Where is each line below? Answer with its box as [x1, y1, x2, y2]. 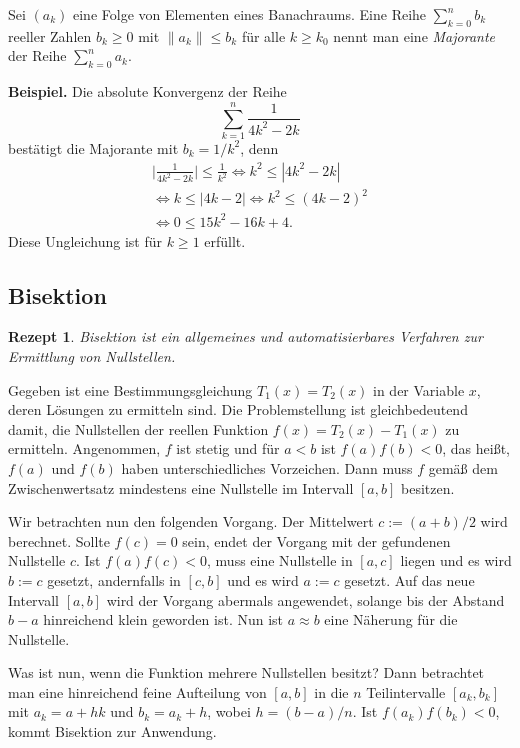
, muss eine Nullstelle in [207, 550, 353, 571]
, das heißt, [442, 438, 511, 459]
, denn [240, 137, 279, 158]
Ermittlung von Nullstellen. [8, 345, 176, 366]
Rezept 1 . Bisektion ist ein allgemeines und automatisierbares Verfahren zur [8, 326, 483, 347]
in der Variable [373, 379, 465, 400]
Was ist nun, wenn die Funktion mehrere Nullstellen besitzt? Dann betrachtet [8, 662, 485, 683]
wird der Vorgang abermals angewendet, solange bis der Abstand [106, 589, 505, 610]
